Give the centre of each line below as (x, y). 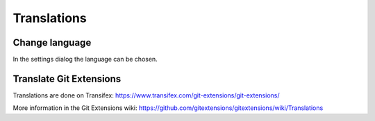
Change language (52, 43)
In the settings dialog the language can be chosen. (85, 59)
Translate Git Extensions (67, 78)
